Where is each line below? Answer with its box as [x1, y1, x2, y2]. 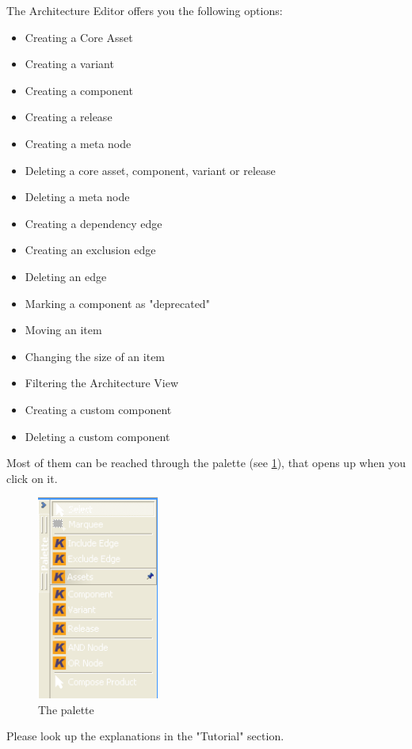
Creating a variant [25, 55, 114, 72]
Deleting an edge [25, 268, 107, 284]
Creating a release [25, 108, 113, 125]
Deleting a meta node [25, 188, 130, 205]
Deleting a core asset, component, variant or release [25, 162, 276, 178]
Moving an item [25, 321, 102, 338]
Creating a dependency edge [25, 215, 162, 231]
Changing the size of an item [25, 348, 166, 364]
